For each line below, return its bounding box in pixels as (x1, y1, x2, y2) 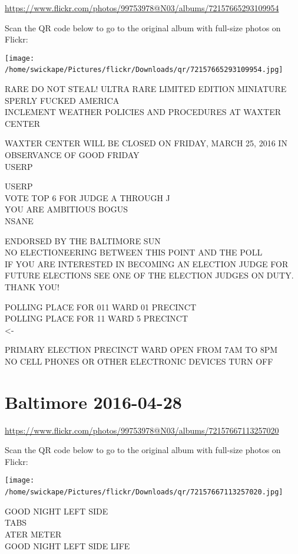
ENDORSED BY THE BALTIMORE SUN (5, 234, 161, 247)
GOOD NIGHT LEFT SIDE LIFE (5, 539, 130, 552)
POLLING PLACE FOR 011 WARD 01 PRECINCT (5, 300, 197, 313)
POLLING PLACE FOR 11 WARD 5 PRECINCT (5, 312, 188, 324)
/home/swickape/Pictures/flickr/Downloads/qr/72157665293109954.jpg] (5, 65, 283, 74)
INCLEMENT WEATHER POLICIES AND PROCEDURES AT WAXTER (5, 106, 282, 118)
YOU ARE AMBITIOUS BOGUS (5, 203, 128, 215)
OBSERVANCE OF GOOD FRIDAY (5, 149, 140, 161)
